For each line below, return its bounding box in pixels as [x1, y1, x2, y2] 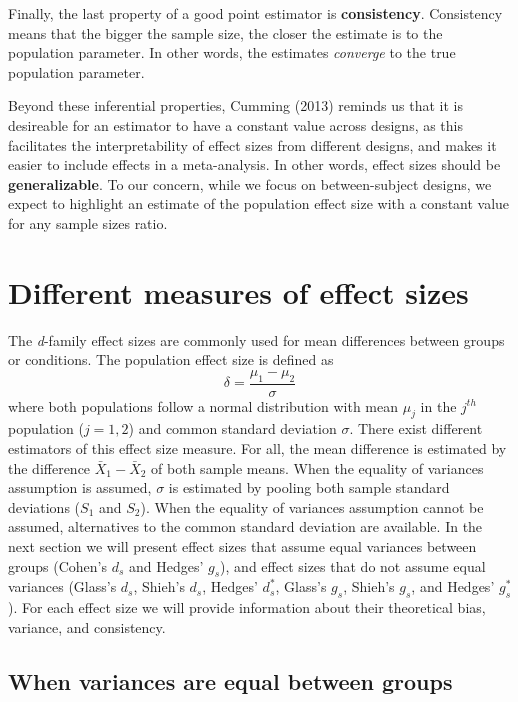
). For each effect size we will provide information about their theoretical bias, [8, 597, 486, 618]
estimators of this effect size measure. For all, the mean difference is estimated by [8, 438, 507, 459]
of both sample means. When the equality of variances [151, 457, 484, 478]
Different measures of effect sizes [8, 271, 469, 312]
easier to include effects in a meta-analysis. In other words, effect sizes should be [8, 154, 501, 175]
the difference [8, 457, 91, 478]
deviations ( [8, 496, 81, 517]
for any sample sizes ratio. [8, 212, 168, 233]
